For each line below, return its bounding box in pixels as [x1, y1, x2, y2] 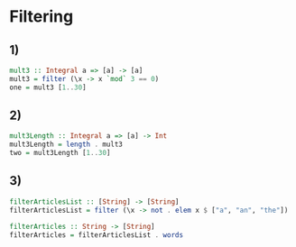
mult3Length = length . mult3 [9, 140, 124, 150]
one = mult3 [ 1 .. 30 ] [9, 83, 88, 92]
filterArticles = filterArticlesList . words [9, 230, 183, 240]
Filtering [9, 6, 74, 27]
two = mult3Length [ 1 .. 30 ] [9, 149, 111, 158]
